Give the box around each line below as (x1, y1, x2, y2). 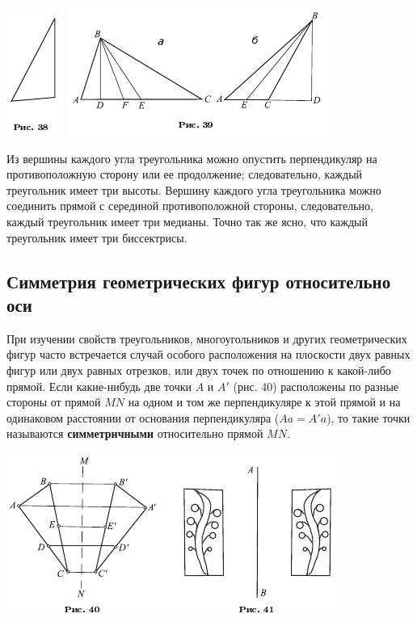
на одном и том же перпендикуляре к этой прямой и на (128, 393, 401, 410)
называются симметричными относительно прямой (6, 425, 263, 442)
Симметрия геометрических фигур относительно (6, 268, 391, 293)
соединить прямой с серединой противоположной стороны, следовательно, (6, 197, 373, 214)
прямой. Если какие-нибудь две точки (6, 377, 192, 394)
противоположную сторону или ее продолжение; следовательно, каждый (6, 166, 363, 183)
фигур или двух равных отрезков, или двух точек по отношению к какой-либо (6, 361, 391, 378)
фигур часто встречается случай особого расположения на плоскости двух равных (6, 346, 411, 363)
